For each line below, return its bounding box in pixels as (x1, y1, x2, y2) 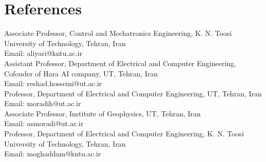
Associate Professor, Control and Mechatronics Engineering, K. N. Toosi (4, 28, 232, 38)
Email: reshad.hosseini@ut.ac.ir (4, 78, 102, 89)
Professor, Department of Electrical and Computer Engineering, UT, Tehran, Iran (4, 88, 262, 98)
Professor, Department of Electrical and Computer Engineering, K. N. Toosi (4, 128, 244, 139)
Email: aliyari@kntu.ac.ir (4, 48, 82, 58)
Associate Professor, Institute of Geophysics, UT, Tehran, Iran (4, 108, 201, 118)
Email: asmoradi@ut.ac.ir (4, 118, 84, 129)
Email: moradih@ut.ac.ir (4, 98, 81, 109)
